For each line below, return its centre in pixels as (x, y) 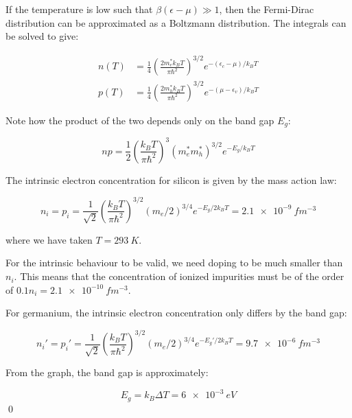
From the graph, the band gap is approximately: (107, 372)
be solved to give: (42, 36)
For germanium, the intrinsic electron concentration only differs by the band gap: (176, 313)
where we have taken (49, 239)
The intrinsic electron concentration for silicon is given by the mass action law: (171, 179)
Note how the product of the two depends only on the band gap (140, 120)
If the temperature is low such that (79, 9)
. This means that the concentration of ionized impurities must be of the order (179, 276)
